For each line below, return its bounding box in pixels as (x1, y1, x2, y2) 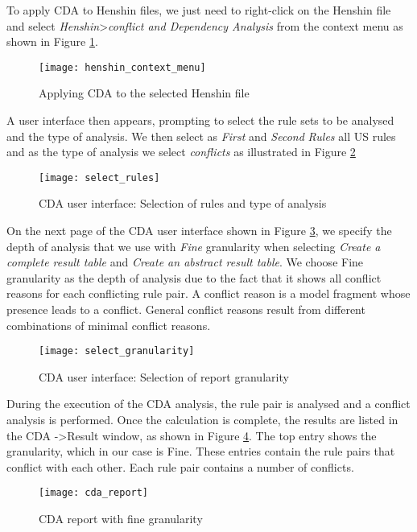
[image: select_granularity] (39, 345, 195, 357)
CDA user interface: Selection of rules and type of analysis (39, 195, 327, 212)
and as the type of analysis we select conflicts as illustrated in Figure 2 (6, 143, 356, 160)
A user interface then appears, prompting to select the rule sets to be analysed (6, 112, 394, 129)
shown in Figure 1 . (6, 33, 98, 50)
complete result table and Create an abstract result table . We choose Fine (6, 254, 364, 270)
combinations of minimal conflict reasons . (6, 316, 211, 333)
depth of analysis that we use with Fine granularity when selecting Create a (6, 237, 381, 254)
